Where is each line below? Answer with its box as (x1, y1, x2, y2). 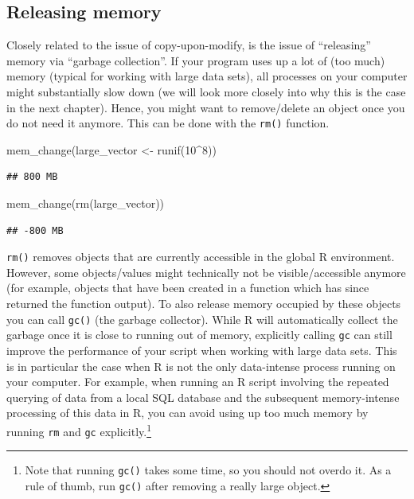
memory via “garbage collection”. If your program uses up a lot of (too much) (6, 52, 385, 68)
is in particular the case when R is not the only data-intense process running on (6, 357, 396, 374)
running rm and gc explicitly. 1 (6, 420, 151, 439)
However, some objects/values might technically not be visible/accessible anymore (6, 263, 406, 280)
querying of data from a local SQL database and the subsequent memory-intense (6, 388, 400, 405)
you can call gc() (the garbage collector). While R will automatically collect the (6, 310, 398, 327)
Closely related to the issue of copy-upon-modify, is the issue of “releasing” (6, 37, 371, 53)
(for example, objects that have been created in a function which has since (6, 279, 369, 296)
